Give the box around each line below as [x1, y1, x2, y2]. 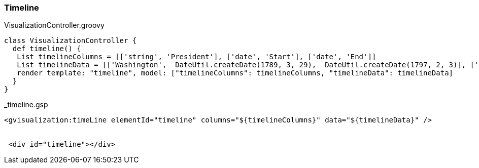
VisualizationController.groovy [4, 21, 105, 30]
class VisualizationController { [4, 36, 137, 45]
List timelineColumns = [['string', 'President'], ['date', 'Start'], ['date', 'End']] [17, 53, 377, 61]
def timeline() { [12, 45, 81, 53]
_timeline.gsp [4, 100, 48, 109]
